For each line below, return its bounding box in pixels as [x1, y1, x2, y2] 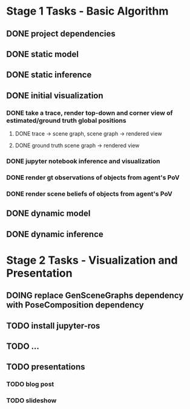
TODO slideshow [6, 396, 57, 405]
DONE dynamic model [6, 208, 91, 219]
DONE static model [6, 49, 79, 59]
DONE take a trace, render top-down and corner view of [6, 108, 174, 117]
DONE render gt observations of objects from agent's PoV [6, 173, 180, 182]
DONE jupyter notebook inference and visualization [6, 157, 160, 165]
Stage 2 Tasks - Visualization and [6, 253, 178, 267]
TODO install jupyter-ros [6, 320, 100, 331]
